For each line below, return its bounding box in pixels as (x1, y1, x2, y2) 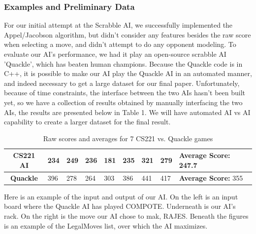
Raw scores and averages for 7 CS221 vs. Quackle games (43, 133, 213, 143)
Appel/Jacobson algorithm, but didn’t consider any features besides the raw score (4, 29, 251, 39)
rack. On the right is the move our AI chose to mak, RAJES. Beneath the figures (4, 211, 249, 221)
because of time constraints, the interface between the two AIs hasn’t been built (4, 87, 246, 98)
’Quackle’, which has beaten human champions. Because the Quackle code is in (4, 58, 243, 69)
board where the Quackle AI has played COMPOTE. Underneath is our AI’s (4, 201, 236, 211)
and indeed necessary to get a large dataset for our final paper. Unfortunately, (4, 78, 240, 88)
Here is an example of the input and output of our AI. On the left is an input (4, 191, 238, 201)
